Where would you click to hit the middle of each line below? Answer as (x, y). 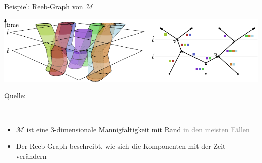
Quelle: (15, 95)
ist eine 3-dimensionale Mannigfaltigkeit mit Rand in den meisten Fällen (138, 129)
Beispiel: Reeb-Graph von (44, 6)
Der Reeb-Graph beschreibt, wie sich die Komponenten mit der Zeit (121, 146)
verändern (31, 156)
